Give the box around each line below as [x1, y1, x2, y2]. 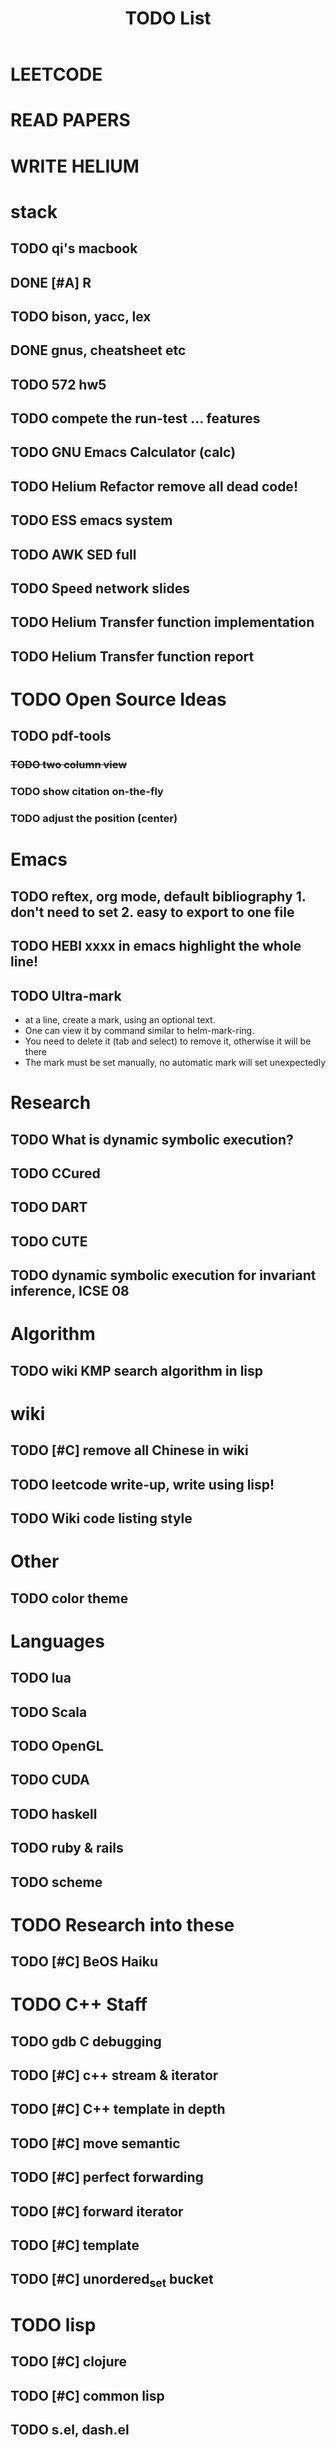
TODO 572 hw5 [10, 376, 107, 393]
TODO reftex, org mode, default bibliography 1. [10, 888, 307, 905]
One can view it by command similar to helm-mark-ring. [24, 1024, 255, 1036]
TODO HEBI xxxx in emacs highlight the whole [10, 938, 302, 955]
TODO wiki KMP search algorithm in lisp [10, 1362, 264, 1379]
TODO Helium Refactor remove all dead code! [10, 478, 298, 495]
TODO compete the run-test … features [10, 410, 261, 427]
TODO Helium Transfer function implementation [10, 614, 315, 631]
